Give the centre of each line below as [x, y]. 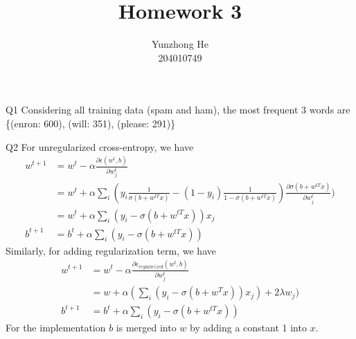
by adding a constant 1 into [248, 328]
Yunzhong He [180, 44]
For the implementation [56, 328]
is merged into [146, 328]
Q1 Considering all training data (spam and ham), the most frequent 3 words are [178, 110]
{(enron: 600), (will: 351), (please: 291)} [91, 123]
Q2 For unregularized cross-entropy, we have [100, 146]
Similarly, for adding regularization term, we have [111, 250]
